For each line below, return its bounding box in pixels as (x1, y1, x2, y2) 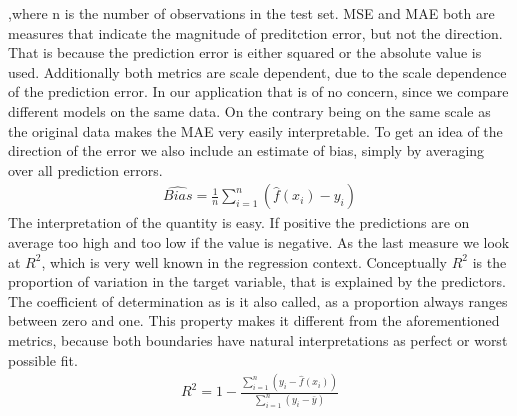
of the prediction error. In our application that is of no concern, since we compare (8, 81, 509, 102)
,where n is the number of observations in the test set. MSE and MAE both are (8, 3, 495, 23)
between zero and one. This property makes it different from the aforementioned (8, 310, 500, 331)
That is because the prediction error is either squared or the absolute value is (8, 42, 482, 63)
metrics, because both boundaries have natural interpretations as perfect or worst (8, 329, 508, 350)
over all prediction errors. (8, 159, 163, 180)
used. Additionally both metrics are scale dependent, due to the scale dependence (8, 61, 507, 82)
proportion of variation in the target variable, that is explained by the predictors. (8, 271, 506, 292)
